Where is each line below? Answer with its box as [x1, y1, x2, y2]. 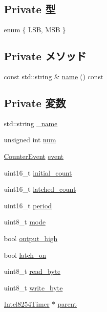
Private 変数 [4, 95, 66, 110]
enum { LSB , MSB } [4, 24, 66, 35]
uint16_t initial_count [4, 167, 72, 178]
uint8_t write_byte [4, 282, 63, 292]
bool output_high [4, 233, 58, 243]
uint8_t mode [4, 217, 46, 227]
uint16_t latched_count [4, 184, 76, 194]
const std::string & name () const [4, 71, 104, 81]
